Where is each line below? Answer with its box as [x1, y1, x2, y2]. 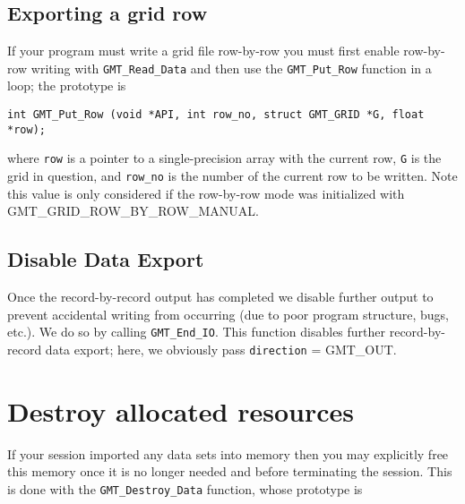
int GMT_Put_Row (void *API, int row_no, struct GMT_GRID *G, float [7, 108, 425, 122]
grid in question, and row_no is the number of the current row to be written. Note [7, 167, 458, 185]
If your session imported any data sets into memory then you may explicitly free [7, 444, 449, 463]
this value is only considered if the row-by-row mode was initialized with [7, 184, 405, 202]
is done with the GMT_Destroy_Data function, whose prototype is [7, 479, 363, 498]
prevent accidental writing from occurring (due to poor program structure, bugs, [7, 304, 449, 323]
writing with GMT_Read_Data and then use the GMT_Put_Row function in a [30, 58, 432, 77]
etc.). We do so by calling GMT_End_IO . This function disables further [7, 322, 386, 341]
